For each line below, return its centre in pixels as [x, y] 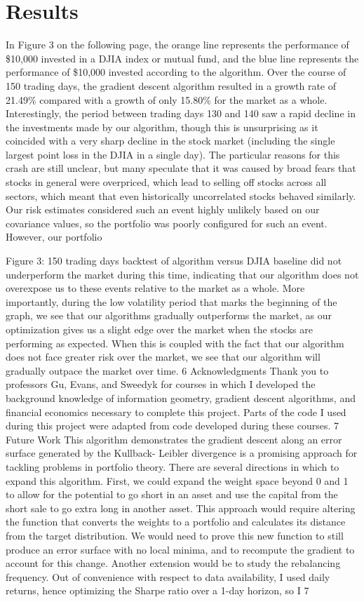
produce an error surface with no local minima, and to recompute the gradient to [180, 549]
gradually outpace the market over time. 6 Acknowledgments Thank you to [167, 370]
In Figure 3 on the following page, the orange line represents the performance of [177, 45]
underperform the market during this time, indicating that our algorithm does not [182, 274]
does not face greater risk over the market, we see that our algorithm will [163, 357]
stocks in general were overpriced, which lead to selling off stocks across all [166, 182]
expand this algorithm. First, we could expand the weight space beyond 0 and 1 [177, 480]
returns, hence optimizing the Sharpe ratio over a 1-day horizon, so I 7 [157, 590]
